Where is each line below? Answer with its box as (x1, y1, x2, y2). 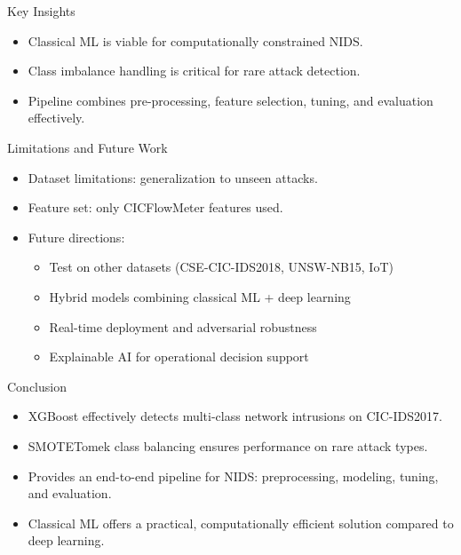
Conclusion (7, 377, 67, 395)
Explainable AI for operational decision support (49, 347, 309, 366)
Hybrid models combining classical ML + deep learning (49, 287, 351, 305)
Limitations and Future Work (7, 138, 168, 156)
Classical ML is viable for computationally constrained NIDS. (28, 31, 363, 50)
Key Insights (7, 2, 76, 20)
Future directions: (28, 227, 125, 246)
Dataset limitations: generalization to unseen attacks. (28, 168, 318, 186)
